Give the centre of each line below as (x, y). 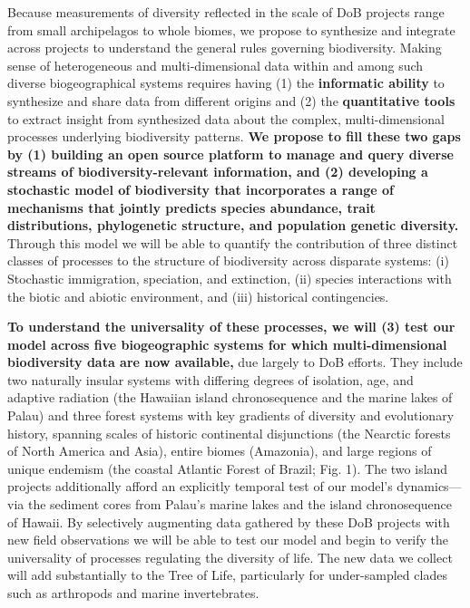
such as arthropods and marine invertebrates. (133, 593)
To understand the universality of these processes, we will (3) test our (231, 327)
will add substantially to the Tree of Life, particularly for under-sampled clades (227, 575)
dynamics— (429, 486)
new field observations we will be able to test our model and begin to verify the (228, 540)
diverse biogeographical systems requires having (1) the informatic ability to (226, 83)
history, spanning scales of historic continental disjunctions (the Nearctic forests (229, 433)
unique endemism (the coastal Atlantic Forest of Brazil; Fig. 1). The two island (228, 468)
